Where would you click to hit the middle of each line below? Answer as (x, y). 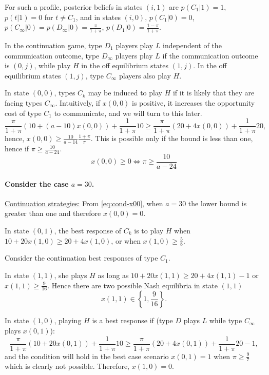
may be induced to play (125, 93)
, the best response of (88, 230)
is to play (149, 230)
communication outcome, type (52, 55)
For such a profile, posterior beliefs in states (74, 7)
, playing (68, 320)
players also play (145, 75)
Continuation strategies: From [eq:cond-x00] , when (84, 203)
